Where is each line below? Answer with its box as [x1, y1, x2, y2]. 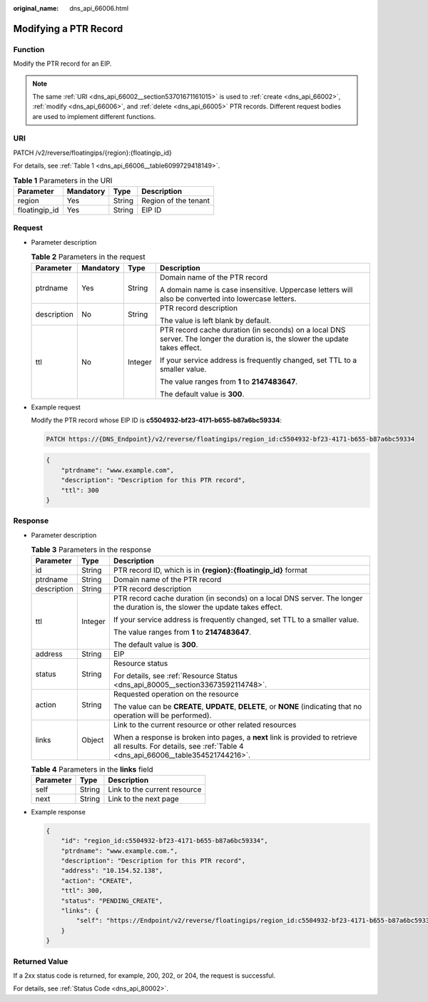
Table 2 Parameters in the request [31, 252, 146, 262]
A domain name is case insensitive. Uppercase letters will [159, 285, 353, 295]
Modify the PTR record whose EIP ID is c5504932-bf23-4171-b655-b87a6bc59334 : [31, 416, 282, 424]
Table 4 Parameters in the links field [31, 764, 153, 774]
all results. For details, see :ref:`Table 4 [113, 741, 244, 751]
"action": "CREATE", [61, 876, 133, 884]
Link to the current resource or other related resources [113, 720, 297, 730]
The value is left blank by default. [159, 315, 272, 325]
